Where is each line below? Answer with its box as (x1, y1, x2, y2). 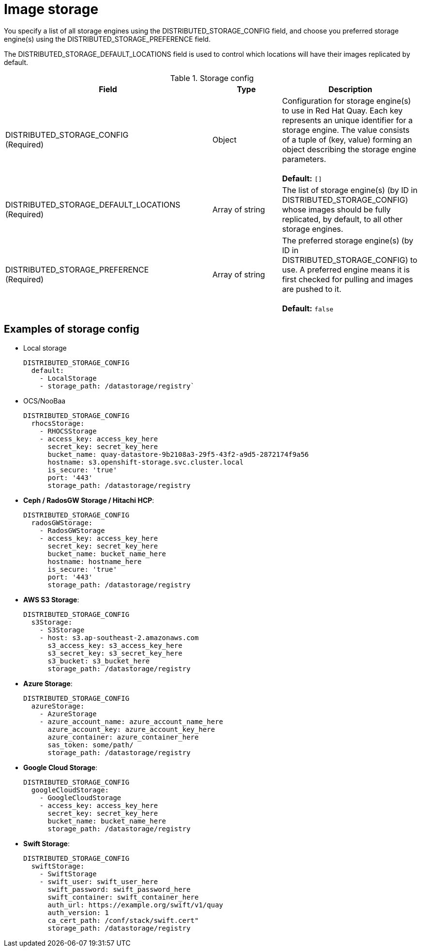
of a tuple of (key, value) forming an (282, 134, 412, 145)
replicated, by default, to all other (282, 214, 403, 224)
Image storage (4, 1, 99, 17)
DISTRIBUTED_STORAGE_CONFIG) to (282, 255, 418, 265)
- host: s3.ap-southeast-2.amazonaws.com (39, 633, 199, 642)
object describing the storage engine (282, 144, 417, 154)
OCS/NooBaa (23, 396, 66, 405)
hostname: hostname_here (47, 557, 142, 565)
